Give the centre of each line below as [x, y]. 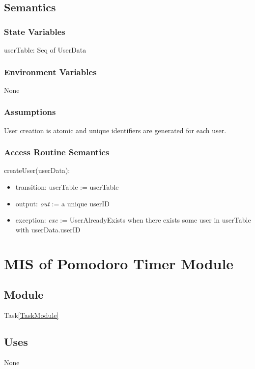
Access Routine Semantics [57, 152]
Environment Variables [50, 71]
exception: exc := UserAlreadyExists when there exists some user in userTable [133, 220]
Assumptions [30, 112]
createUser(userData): [37, 170]
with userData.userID [48, 229]
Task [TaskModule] [31, 315]
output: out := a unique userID [62, 203]
